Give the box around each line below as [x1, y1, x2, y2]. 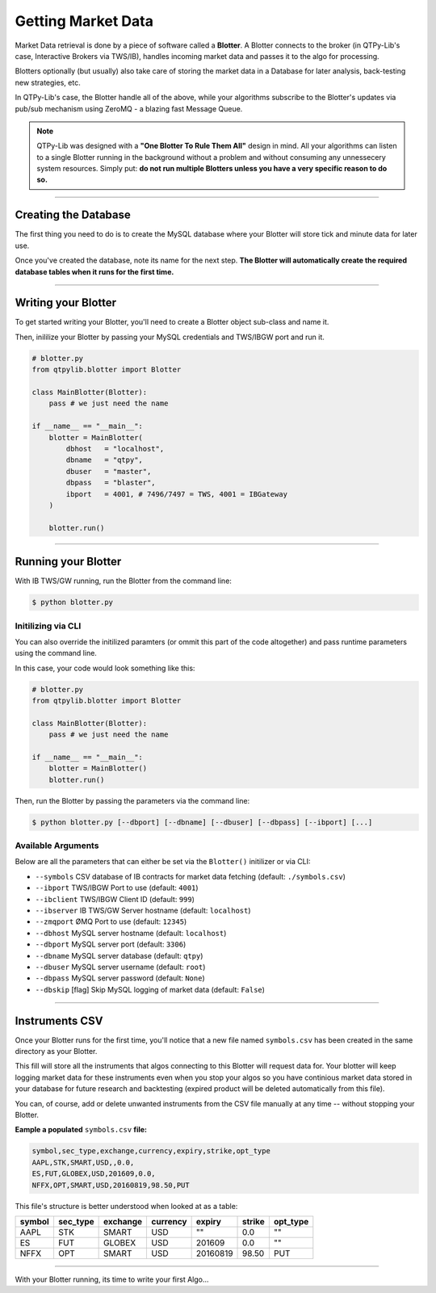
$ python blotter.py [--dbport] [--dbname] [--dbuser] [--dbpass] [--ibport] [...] [31, 817, 373, 827]
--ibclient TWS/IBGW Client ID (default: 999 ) [35, 894, 195, 904]
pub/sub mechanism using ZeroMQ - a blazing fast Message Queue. [15, 103, 243, 113]
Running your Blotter [15, 555, 122, 569]
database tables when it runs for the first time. [15, 267, 174, 276]
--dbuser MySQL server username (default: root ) [35, 962, 206, 972]
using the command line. [15, 649, 97, 658]
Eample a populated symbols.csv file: [15, 1125, 148, 1135]
